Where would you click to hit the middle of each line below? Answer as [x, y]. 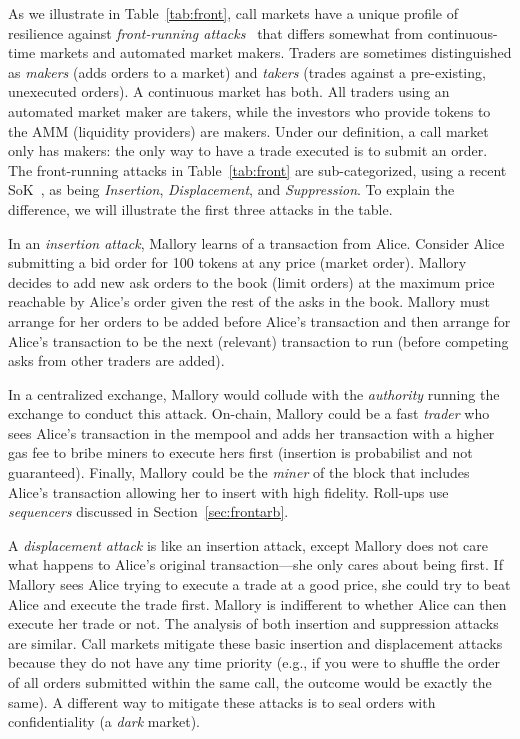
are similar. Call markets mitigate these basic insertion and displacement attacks [255, 642]
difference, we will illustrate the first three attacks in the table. [200, 208]
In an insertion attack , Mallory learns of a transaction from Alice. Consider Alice [256, 242]
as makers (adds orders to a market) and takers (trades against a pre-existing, [247, 71]
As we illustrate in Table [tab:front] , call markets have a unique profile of [233, 13]
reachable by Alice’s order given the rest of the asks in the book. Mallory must [249, 301]
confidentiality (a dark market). [104, 721]
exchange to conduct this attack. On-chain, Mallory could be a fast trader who [249, 413]
